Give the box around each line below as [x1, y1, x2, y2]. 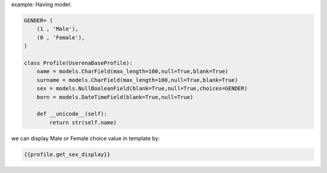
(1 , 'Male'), [36, 25, 79, 33]
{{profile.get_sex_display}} [24, 151, 111, 158]
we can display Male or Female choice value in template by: [11, 134, 160, 142]
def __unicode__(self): [36, 110, 107, 118]
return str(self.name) [49, 119, 117, 126]
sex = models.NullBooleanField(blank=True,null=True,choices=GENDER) [36, 85, 248, 92]
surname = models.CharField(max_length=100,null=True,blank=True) [36, 76, 239, 83]
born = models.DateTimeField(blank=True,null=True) [36, 93, 194, 100]
